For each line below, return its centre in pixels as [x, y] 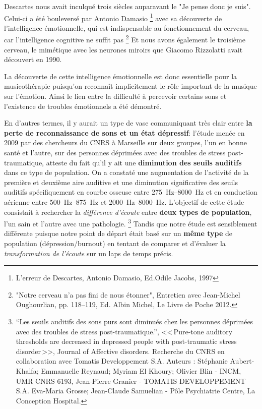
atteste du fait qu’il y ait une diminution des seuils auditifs [144, 162]
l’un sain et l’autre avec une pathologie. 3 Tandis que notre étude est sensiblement [131, 223]
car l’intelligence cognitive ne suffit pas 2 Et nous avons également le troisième [125, 39]
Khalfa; [27, 370]
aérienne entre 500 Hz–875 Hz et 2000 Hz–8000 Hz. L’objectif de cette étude [124, 202]
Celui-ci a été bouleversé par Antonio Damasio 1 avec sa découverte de [113, 17]
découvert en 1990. [33, 59]
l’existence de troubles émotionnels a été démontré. [83, 106]
